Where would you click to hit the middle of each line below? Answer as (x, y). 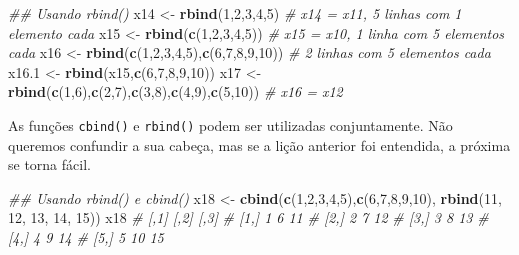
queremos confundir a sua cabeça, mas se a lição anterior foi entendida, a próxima (259, 144)
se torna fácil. (49, 164)
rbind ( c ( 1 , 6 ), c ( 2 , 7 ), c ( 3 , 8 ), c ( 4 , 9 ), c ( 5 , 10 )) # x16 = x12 (175, 91)
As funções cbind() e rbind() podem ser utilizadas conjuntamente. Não (230, 124)
